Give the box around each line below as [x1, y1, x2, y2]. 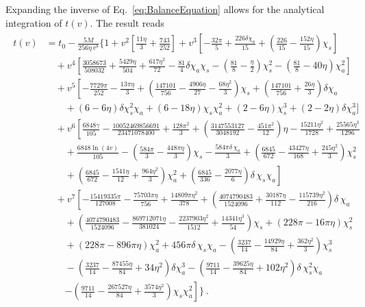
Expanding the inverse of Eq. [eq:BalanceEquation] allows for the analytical [5, 2, 325, 16]
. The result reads [90, 15, 164, 29]
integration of [5, 15, 62, 29]
